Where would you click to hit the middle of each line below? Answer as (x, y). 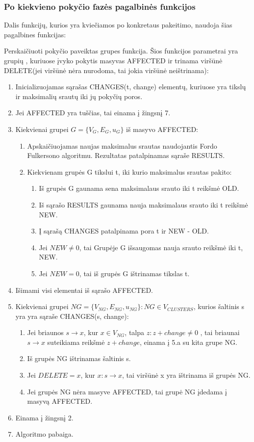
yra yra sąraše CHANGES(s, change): (72, 316)
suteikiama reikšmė (76, 342)
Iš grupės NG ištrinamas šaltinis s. (79, 358)
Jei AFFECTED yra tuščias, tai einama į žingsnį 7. (93, 113)
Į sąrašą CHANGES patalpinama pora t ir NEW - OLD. (124, 231)
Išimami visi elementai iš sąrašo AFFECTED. (84, 290)
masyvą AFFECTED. (60, 401)
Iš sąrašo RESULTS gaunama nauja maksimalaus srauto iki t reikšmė (143, 204)
